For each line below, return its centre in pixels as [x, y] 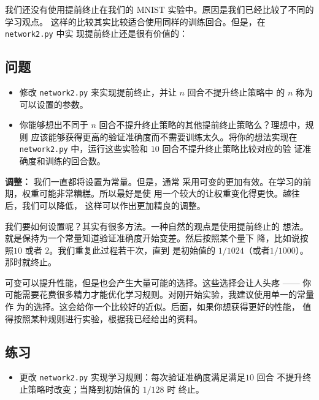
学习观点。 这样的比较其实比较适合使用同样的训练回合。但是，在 [135, 21]
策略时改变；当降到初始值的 [84, 389]
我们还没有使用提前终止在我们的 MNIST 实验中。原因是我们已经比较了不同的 [159, 9]
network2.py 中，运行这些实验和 [84, 149]
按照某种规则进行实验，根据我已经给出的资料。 [108, 318]
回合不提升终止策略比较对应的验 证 [233, 149]
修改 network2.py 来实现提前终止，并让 [98, 92]
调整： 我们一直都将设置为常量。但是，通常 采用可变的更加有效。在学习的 [154, 181]
